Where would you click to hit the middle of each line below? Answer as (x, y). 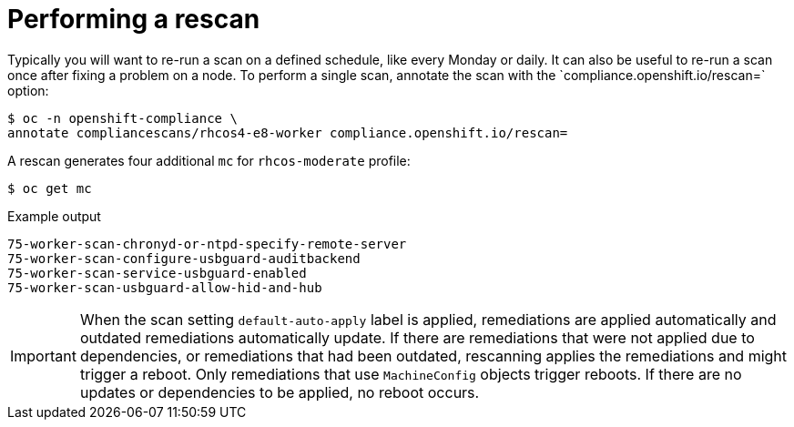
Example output (54, 216)
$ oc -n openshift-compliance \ (122, 118)
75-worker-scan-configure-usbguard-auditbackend (184, 258)
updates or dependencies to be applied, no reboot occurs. (280, 392)
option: (28, 90)
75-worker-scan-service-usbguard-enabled (157, 273)
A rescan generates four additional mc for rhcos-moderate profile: (209, 160)
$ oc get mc (50, 188)
